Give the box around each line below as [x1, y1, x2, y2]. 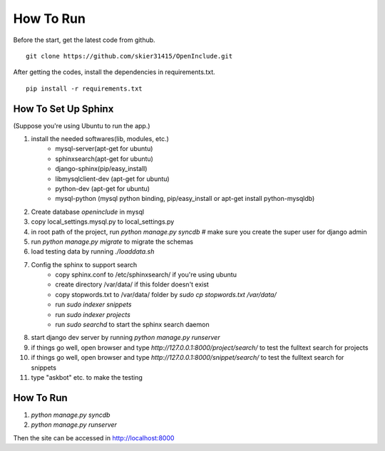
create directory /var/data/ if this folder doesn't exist [55, 280, 210, 289]
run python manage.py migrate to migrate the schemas [31, 237, 194, 246]
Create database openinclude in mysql [31, 207, 145, 216]
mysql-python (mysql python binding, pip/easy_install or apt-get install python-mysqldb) [55, 195, 315, 203]
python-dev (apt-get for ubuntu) [55, 184, 150, 192]
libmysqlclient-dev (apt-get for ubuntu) [55, 175, 170, 183]
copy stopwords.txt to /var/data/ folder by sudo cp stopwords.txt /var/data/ [55, 290, 277, 299]
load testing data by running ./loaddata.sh [31, 247, 155, 256]
